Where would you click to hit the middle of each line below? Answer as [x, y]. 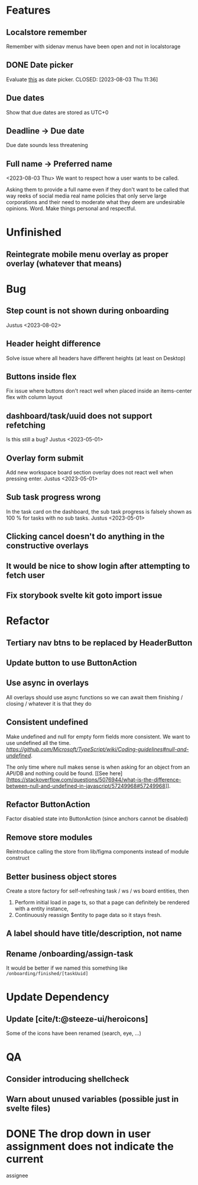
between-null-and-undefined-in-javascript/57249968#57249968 [86, 786]
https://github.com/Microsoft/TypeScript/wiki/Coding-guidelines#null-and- [98, 749]
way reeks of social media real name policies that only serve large [86, 196]
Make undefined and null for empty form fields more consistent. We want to [98, 737]
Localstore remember [47, 32]
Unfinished [34, 232]
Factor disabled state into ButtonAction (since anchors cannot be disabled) [97, 818]
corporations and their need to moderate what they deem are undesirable [95, 202]
